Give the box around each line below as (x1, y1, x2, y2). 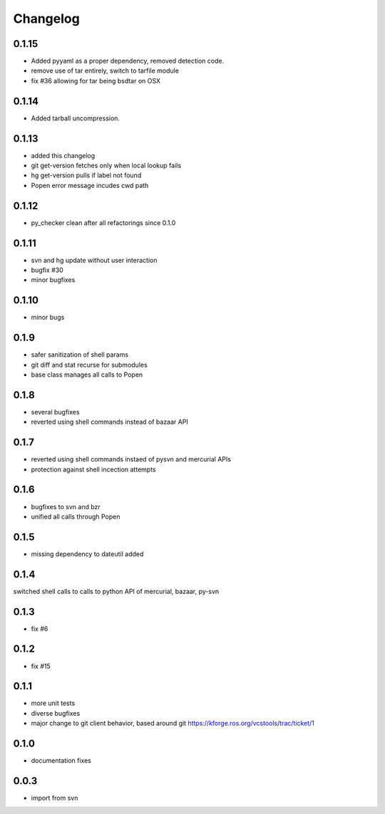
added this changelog (31, 151, 96, 160)
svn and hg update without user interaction (31, 256, 158, 264)
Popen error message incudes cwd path (31, 181, 149, 189)
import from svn (31, 794, 78, 803)
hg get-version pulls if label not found (31, 171, 142, 179)
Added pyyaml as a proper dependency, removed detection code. (31, 57, 225, 66)
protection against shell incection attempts (31, 465, 156, 474)
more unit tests (31, 699, 76, 708)
